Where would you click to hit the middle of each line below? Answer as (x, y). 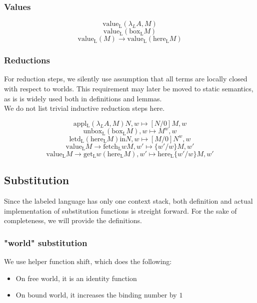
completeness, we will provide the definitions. (73, 220)
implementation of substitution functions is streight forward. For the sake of (120, 210)
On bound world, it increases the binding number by (96, 295)
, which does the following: (131, 261)
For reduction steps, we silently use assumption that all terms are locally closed (126, 79)
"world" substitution (46, 242)
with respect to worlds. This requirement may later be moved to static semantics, (129, 89)
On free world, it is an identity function (76, 278)
